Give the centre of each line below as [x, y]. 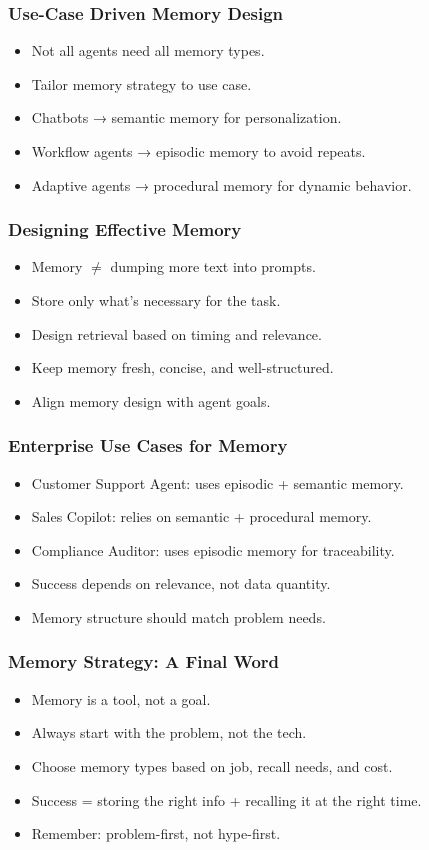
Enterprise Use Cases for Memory [148, 445]
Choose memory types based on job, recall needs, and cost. [212, 765]
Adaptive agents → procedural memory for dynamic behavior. [221, 184]
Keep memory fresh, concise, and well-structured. [182, 367]
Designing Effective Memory [125, 229]
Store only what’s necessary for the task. [156, 300]
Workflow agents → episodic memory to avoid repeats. [198, 151]
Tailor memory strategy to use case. [141, 83]
